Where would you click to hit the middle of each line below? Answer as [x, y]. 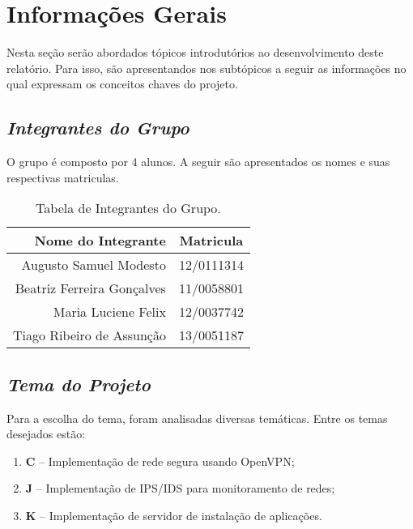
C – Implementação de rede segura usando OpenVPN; [160, 461]
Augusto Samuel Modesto [94, 265]
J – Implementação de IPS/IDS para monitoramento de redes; [180, 488]
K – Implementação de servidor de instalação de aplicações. [174, 515]
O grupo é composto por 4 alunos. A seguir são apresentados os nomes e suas [198, 162]
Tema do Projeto [79, 384]
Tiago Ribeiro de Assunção [89, 335]
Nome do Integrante [100, 241]
